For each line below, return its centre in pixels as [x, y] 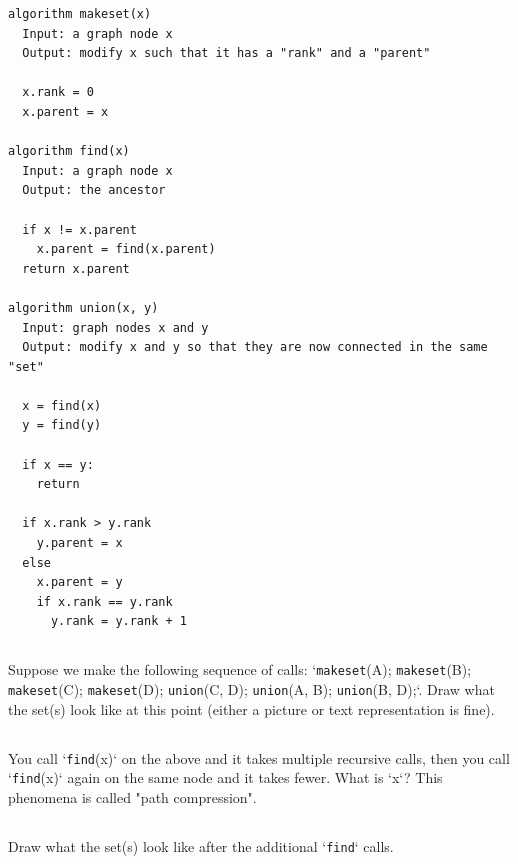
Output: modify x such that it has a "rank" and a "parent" [226, 53]
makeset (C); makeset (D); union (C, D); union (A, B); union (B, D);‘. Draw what [251, 689]
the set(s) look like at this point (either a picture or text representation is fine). [251, 708]
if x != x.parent [79, 229]
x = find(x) [62, 405]
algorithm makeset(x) [80, 14]
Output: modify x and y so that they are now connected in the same [255, 347]
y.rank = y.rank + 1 [118, 621]
